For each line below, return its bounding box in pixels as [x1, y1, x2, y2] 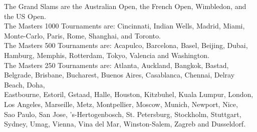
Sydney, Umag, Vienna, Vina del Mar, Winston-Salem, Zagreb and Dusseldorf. [4, 118, 246, 129]
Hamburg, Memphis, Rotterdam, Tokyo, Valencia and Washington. [4, 49, 209, 60]
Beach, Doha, [4, 79, 45, 89]
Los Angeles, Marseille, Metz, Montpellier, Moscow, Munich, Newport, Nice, [4, 98, 238, 109]
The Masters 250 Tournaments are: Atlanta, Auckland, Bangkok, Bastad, [4, 59, 229, 70]
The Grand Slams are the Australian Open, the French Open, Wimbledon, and [4, 1, 246, 11]
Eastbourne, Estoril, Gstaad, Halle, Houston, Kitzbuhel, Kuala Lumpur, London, [4, 89, 253, 99]
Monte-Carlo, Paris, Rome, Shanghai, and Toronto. [4, 30, 161, 40]
